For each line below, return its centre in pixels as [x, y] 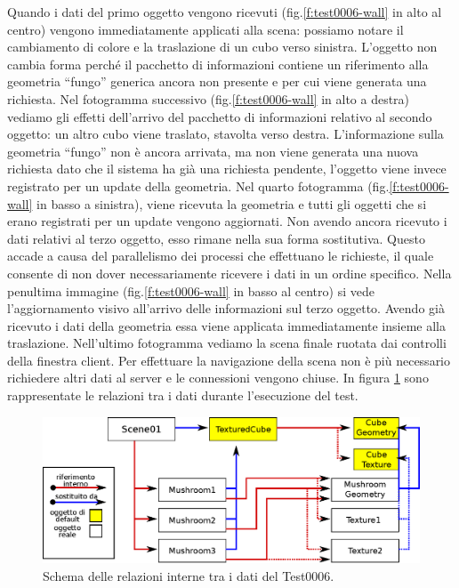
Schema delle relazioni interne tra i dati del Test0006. [189, 575]
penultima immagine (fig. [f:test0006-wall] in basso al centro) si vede [191, 290]
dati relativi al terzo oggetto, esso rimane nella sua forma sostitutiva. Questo [216, 238]
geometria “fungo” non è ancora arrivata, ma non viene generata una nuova [213, 151]
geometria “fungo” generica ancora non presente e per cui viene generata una [217, 81]
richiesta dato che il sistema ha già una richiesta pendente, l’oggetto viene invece [227, 169]
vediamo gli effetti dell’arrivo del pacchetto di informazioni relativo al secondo [220, 116]
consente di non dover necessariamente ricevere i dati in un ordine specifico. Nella [229, 273]
